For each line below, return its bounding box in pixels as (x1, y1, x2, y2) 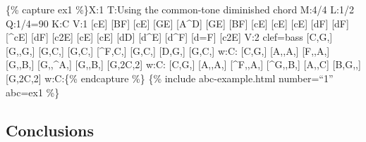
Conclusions (6, 119, 94, 141)
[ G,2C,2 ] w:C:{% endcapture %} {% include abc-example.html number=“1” (6, 70, 334, 85)
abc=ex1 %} (6, 84, 60, 99)
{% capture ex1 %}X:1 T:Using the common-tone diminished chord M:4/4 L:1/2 (6, 2, 354, 16)
